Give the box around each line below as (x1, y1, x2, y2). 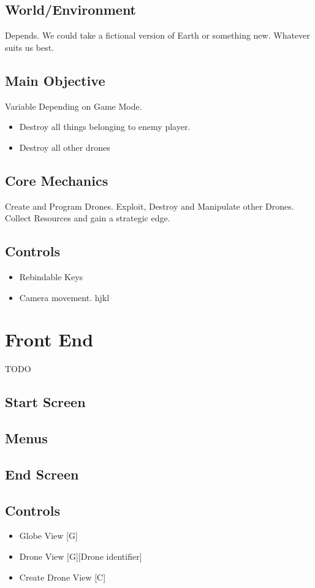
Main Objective (5, 71, 105, 90)
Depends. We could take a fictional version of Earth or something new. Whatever (5, 29, 310, 42)
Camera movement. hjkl (19, 291, 110, 304)
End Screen (5, 464, 79, 483)
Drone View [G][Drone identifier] (19, 550, 142, 563)
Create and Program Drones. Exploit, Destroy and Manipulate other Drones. (5, 199, 294, 212)
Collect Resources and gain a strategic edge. (5, 212, 170, 224)
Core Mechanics (5, 170, 108, 189)
